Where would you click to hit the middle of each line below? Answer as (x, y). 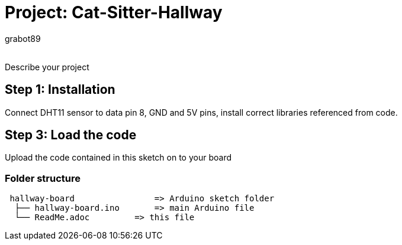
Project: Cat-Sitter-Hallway (114, 12)
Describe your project (47, 67)
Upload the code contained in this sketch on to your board (118, 158)
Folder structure (43, 178)
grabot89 (23, 38)
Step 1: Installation (60, 90)
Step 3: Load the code (71, 135)
